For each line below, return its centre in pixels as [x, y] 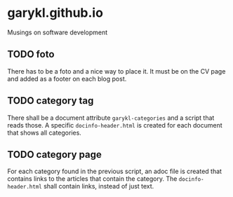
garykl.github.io [55, 13]
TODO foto [31, 54]
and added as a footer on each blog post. [67, 79]
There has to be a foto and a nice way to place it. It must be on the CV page [116, 71]
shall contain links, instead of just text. [99, 186]
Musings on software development [58, 32]
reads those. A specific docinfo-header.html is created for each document [115, 125]
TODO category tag [51, 101]
